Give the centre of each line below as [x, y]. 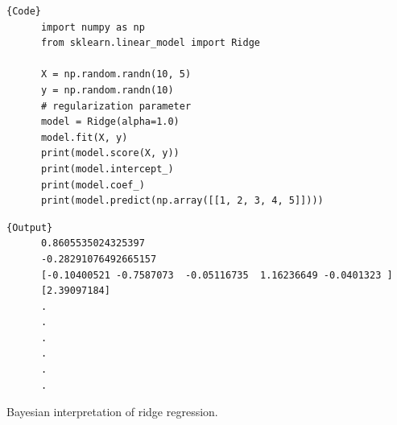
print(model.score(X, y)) [110, 153]
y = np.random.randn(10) [107, 90]
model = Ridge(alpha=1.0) [110, 122]
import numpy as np [93, 27]
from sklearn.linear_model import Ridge [150, 43]
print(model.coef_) [93, 185]
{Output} [30, 227]
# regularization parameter [116, 106]
